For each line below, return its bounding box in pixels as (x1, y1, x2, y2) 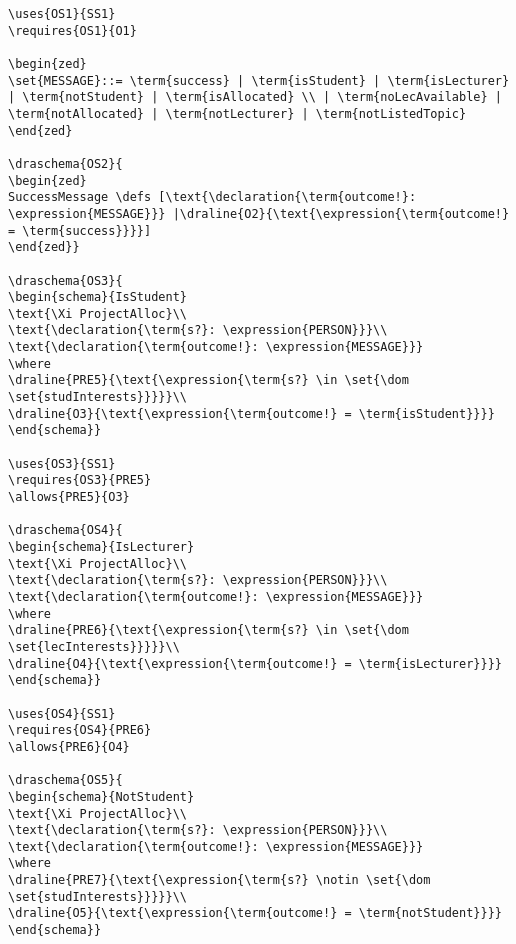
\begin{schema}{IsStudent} (8, 290, 187, 305)
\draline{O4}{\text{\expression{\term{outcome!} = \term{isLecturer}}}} (8, 656, 502, 671)
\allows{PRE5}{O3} (8, 490, 130, 505)
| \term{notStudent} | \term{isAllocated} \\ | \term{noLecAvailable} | (8, 90, 502, 105)
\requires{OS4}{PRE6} (8, 723, 152, 738)
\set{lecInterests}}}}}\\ (8, 639, 180, 654)
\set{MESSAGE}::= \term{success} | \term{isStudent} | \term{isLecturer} (8, 73, 510, 88)
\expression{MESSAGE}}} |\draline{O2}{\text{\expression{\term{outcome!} (8, 206, 510, 221)
